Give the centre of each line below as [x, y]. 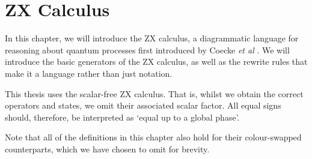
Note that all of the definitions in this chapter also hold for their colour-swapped [153, 137]
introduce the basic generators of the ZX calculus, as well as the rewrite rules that [156, 61]
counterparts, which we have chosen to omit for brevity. [107, 148]
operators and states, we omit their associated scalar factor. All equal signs [143, 105]
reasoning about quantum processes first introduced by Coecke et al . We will [147, 49]
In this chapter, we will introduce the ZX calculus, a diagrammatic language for [152, 38]
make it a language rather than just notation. [89, 73]
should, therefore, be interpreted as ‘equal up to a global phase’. [122, 117]
